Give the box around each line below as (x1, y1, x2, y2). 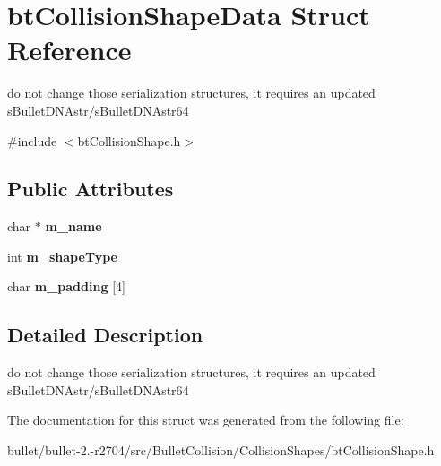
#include (7, 131, 57, 150)
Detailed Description (7, 321, 203, 349)
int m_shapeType (7, 246, 117, 265)
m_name (45, 217, 102, 236)
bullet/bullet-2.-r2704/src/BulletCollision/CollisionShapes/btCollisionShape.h (7, 441, 435, 460)
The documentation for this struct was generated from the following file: (7, 410, 404, 429)
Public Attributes (7, 175, 174, 203)
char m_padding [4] (7, 277, 125, 296)
